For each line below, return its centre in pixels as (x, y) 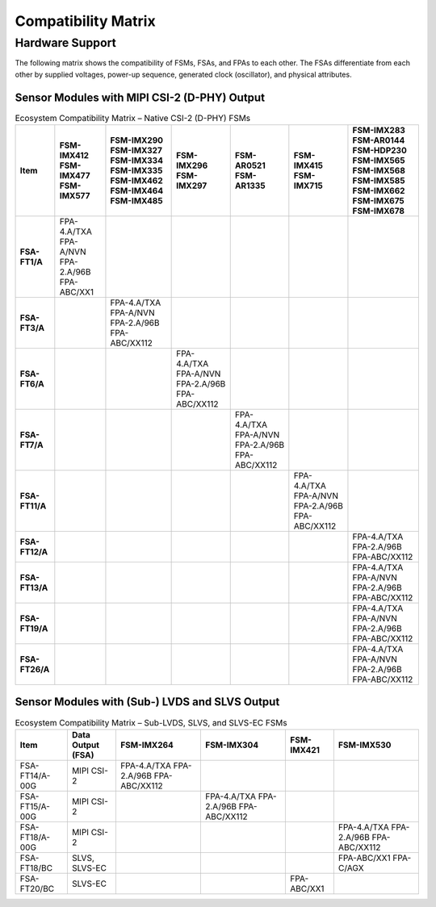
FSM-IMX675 (378, 201)
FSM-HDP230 (379, 151)
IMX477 (75, 176)
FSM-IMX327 (136, 151)
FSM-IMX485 (136, 201)
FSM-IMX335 (136, 171)
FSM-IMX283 (379, 131)
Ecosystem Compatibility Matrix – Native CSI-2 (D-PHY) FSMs (133, 118)
